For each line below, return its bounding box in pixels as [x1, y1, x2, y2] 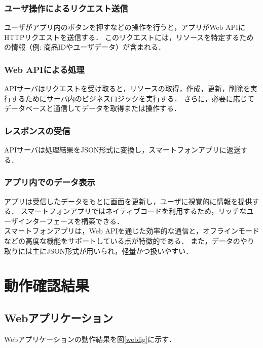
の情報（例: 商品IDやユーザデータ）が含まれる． [4, 42, 166, 52]
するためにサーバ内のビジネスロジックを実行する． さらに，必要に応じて [11, 93, 254, 103]
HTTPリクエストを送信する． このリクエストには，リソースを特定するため [4, 31, 254, 42]
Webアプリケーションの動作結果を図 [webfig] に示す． [4, 333, 176, 344]
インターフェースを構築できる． [18, 215, 124, 226]
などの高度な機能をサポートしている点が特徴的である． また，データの [4, 236, 240, 246]
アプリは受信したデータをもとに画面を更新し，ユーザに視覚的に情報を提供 [4, 196, 252, 206]
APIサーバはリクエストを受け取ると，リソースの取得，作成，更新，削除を [4, 83, 250, 94]
